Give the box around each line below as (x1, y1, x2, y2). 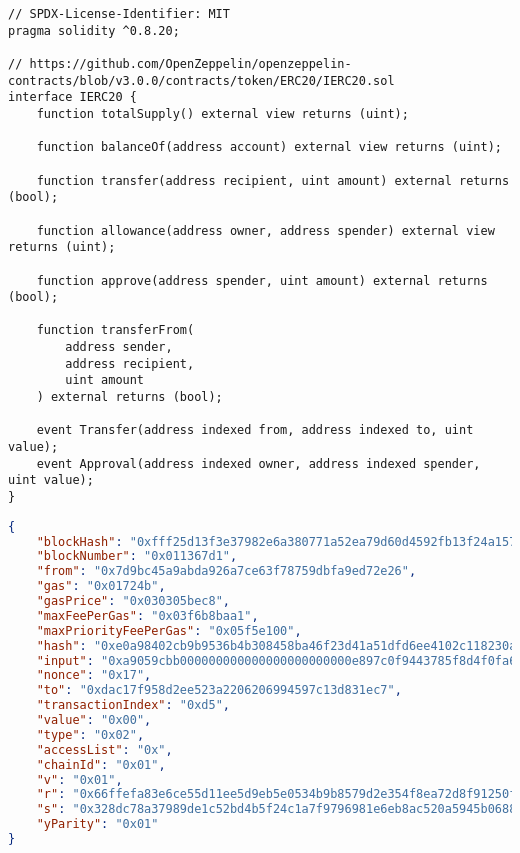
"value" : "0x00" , (36, 713, 152, 728)
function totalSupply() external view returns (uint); (36, 106, 409, 121)
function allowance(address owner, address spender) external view (36, 223, 495, 238)
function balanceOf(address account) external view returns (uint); (36, 140, 502, 155)
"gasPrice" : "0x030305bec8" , (36, 594, 230, 609)
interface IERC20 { (8, 90, 137, 105)
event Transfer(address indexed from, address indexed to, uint (36, 423, 474, 438)
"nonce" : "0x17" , (36, 668, 152, 683)
